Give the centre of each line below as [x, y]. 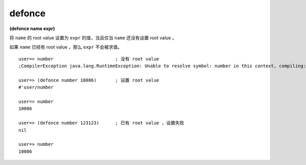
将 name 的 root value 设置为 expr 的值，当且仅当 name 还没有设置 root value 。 [93, 38]
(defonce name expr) [32, 29]
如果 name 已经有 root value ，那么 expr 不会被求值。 [66, 47]
